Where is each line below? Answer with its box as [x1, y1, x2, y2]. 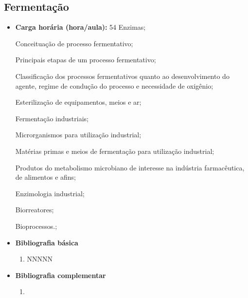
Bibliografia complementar [15, 270, 106, 280]
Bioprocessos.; [15, 221, 57, 231]
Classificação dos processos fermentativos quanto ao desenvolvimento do [15, 71, 230, 81]
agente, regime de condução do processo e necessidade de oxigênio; [15, 80, 213, 91]
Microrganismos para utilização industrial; [15, 130, 142, 140]
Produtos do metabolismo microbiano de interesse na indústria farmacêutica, [15, 162, 245, 172]
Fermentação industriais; [15, 113, 89, 123]
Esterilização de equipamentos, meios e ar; [15, 97, 142, 107]
